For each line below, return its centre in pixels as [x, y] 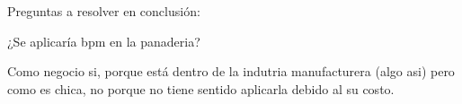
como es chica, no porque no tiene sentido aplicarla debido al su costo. [201, 88]
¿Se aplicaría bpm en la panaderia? [104, 41]
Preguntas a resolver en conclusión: [104, 11]
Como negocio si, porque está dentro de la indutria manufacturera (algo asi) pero [231, 71]
